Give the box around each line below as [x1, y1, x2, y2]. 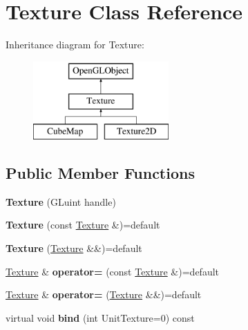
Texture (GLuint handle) [6, 194, 116, 208]
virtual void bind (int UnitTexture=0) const [6, 310, 195, 324]
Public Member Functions [6, 162, 195, 184]
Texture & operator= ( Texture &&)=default [6, 287, 202, 302]
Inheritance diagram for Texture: [6, 37, 144, 52]
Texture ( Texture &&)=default [6, 241, 142, 255]
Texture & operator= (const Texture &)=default [6, 264, 220, 278]
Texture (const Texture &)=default [6, 217, 160, 232]
